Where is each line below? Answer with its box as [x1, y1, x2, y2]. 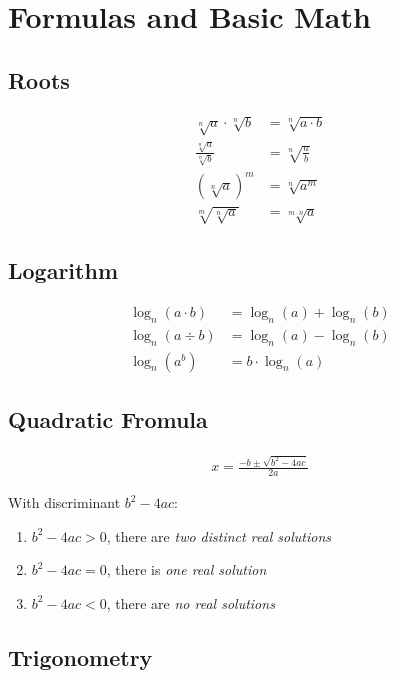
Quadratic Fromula [8, 403, 208, 434]
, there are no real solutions [106, 592, 275, 613]
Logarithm [8, 255, 118, 286]
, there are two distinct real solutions [106, 525, 332, 546]
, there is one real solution [106, 559, 267, 580]
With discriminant [8, 492, 121, 512]
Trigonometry [8, 641, 153, 672]
